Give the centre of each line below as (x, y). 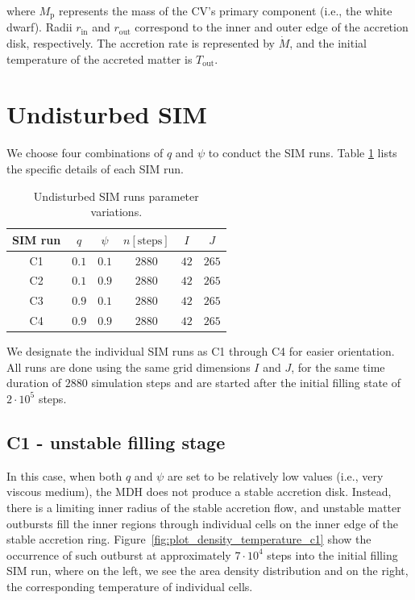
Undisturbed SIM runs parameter (116, 196)
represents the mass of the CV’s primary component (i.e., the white (225, 10)
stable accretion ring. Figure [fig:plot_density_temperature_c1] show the (189, 539)
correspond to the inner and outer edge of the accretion (272, 27)
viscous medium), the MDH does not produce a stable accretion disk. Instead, (199, 492)
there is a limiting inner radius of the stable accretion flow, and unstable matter (204, 507)
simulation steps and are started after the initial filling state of (246, 383)
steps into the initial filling (332, 554)
